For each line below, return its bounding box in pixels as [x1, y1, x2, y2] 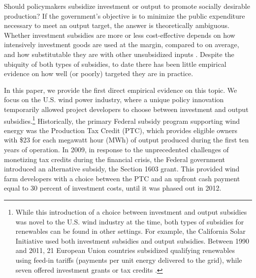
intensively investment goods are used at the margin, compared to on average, [4, 39, 239, 50]
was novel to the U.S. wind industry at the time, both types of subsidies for [15, 216, 244, 226]
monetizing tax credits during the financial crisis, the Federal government [4, 154, 225, 164]
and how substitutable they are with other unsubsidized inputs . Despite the [4, 49, 234, 59]
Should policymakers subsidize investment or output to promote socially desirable [4, 1, 250, 11]
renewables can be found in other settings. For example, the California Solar [15, 226, 246, 236]
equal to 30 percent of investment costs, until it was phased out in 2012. [4, 183, 222, 193]
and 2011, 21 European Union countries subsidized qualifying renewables [15, 245, 235, 255]
